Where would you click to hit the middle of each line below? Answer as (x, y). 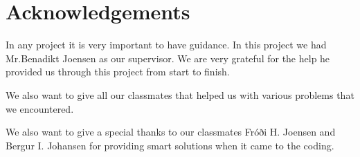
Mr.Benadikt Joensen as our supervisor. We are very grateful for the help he (168, 58)
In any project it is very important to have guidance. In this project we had (166, 45)
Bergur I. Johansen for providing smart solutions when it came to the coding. (170, 145)
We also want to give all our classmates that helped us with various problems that (180, 94)
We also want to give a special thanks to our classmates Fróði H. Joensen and (171, 132)
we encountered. (40, 108)
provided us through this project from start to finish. (118, 72)
